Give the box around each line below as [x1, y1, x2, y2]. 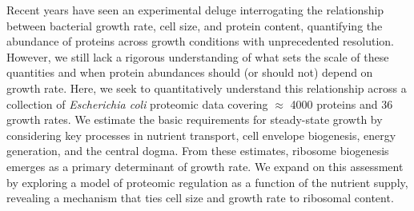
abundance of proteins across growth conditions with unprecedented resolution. [6, 33, 395, 50]
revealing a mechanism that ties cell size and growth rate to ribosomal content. [6, 189, 394, 206]
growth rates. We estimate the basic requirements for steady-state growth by [6, 111, 383, 128]
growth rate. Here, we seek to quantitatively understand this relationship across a [6, 79, 407, 96]
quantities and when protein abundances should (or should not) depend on [6, 64, 373, 81]
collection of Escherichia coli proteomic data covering [6, 95, 268, 112]
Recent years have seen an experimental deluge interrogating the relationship [6, 2, 384, 18]
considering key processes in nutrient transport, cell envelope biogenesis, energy [6, 126, 396, 143]
